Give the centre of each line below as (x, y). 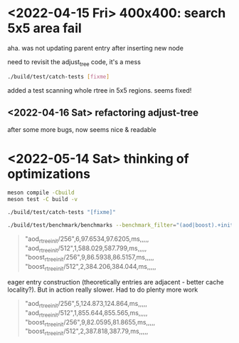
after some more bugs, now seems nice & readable (82, 130)
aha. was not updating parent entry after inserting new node (95, 48)
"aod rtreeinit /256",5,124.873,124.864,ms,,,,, (86, 304)
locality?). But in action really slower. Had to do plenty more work (103, 290)
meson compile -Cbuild (41, 193)
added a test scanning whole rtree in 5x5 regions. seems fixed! (100, 90)
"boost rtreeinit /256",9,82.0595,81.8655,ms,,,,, (90, 323)
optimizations (49, 174)
